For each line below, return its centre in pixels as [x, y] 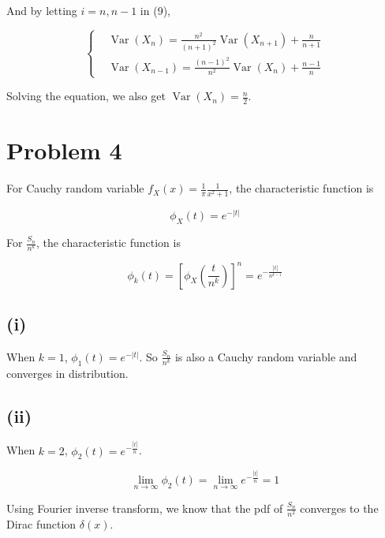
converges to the [339, 508]
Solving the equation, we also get [86, 96]
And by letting [42, 10]
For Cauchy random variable [75, 188]
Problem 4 [64, 150]
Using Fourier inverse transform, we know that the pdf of [145, 508]
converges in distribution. [67, 373]
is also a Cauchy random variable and [266, 356]
